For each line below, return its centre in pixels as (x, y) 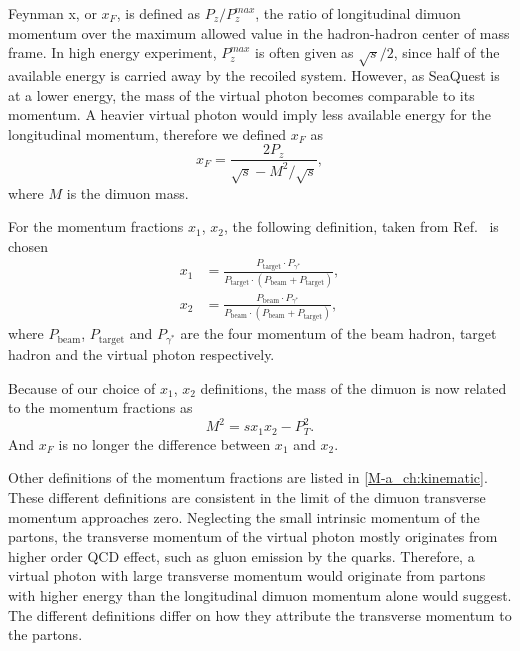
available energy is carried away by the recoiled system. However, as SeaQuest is (254, 74)
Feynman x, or (52, 13)
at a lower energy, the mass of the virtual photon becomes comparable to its (241, 94)
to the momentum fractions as (100, 407)
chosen (28, 245)
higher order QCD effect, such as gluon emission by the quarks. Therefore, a (241, 555)
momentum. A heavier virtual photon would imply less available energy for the (249, 114)
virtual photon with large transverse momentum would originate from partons (247, 575)
